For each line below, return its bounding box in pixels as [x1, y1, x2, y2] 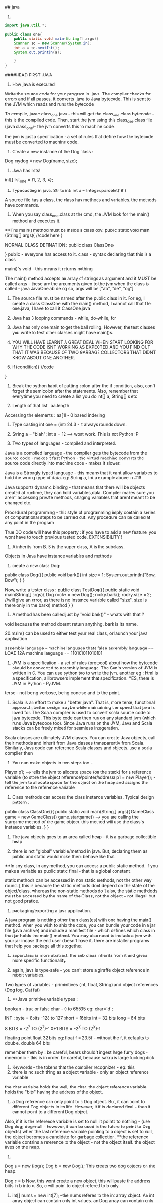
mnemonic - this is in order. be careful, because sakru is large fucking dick [5, 1054, 155, 1060]
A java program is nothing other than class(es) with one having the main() [5, 917, 152, 923]
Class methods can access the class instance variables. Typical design [12, 794, 154, 800]
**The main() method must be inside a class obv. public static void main [5, 227, 150, 233]
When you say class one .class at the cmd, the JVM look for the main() [12, 211, 150, 218]
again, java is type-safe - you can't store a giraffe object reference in [12, 967, 150, 973]
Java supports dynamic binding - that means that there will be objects [5, 484, 145, 490]
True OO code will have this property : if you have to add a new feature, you [5, 529, 157, 535]
